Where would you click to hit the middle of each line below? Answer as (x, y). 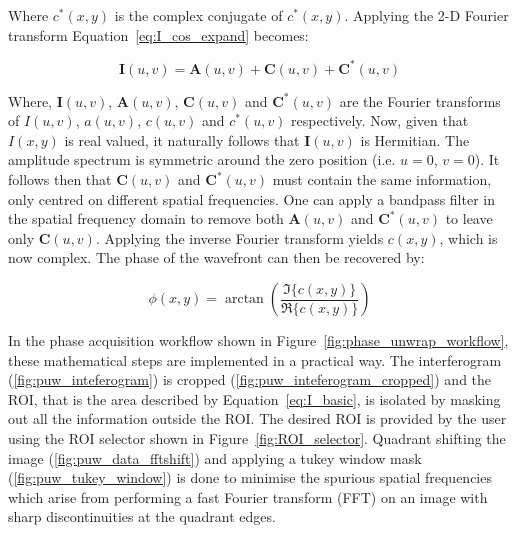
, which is (468, 237)
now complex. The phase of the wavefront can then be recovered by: (216, 257)
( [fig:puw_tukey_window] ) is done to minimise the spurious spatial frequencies (250, 477)
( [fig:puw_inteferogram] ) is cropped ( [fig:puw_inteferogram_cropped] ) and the (250, 379)
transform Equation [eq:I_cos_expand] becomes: (158, 34)
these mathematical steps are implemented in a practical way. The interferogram (255, 359)
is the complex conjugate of (198, 15)
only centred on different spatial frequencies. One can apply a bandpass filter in (251, 198)
